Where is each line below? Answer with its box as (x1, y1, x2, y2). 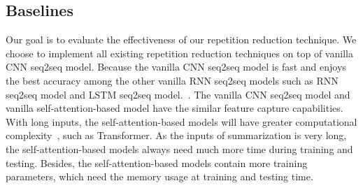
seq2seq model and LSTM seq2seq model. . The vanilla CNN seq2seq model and (6, 87, 350, 101)
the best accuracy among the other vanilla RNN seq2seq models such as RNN (6, 73, 339, 87)
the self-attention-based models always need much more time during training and (6, 141, 353, 156)
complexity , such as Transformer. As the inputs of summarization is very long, (6, 128, 347, 143)
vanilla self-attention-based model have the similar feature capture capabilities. (6, 101, 343, 115)
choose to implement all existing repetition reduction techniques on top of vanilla (6, 45, 353, 60)
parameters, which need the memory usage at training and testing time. (6, 169, 313, 184)
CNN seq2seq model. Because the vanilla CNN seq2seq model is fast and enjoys (6, 59, 346, 74)
